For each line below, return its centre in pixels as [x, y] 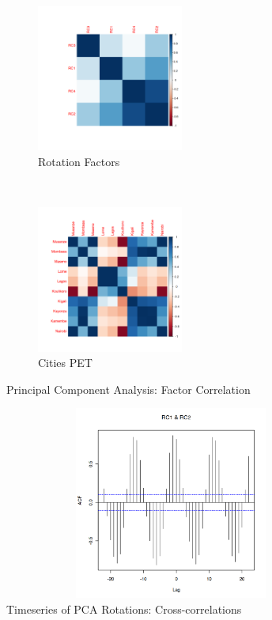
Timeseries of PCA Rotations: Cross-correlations [124, 609]
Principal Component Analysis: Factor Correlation [128, 389]
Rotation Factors [79, 161]
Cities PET [65, 363]
